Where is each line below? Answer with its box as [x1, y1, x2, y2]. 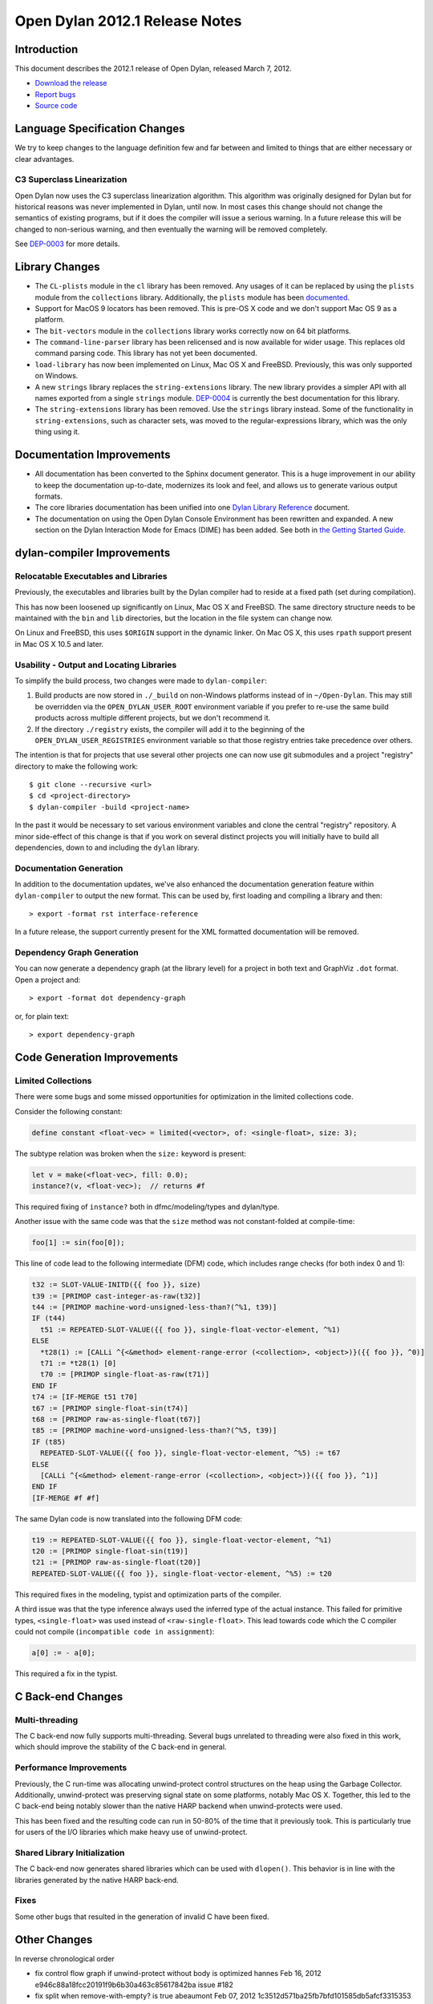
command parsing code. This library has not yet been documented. [34, 349, 258, 358]
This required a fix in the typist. [14, 1668, 118, 1679]
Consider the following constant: [14, 1106, 123, 1116]
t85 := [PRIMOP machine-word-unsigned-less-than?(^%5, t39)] [31, 1426, 277, 1435]
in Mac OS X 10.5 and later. [14, 639, 104, 648]
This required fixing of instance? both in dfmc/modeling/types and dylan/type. [14, 1202, 280, 1211]
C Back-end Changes [14, 1690, 123, 1703]
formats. [34, 491, 63, 501]
